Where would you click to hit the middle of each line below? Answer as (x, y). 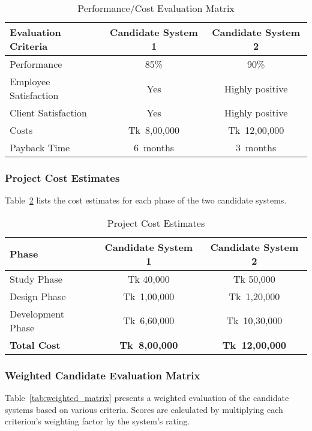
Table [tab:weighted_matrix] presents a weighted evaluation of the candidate (147, 398)
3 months (256, 147)
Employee (30, 81)
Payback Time (40, 147)
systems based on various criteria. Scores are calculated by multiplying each (144, 409)
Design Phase (38, 296)
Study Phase (36, 279)
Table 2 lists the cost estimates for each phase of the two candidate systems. (146, 200)
